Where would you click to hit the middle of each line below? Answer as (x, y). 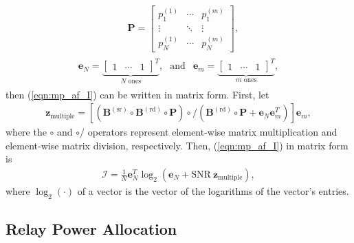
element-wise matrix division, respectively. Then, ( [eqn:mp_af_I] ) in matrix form (177, 145)
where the (26, 132)
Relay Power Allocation (91, 229)
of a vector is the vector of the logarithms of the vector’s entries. (213, 191)
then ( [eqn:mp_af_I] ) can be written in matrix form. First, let (137, 94)
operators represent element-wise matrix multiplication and (212, 132)
